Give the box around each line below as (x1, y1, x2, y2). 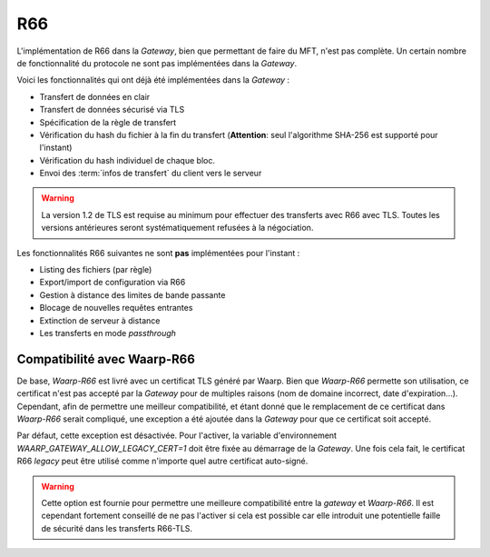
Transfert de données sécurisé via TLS (39, 104, 185, 115)
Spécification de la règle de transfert (39, 116, 177, 127)
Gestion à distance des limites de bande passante (39, 289, 226, 300)
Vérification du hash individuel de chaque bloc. (39, 154, 215, 165)
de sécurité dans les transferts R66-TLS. (41, 522, 193, 533)
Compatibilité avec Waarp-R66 (16, 351, 195, 367)
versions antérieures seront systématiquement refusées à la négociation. (41, 223, 314, 234)
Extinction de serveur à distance (39, 314, 161, 326)
